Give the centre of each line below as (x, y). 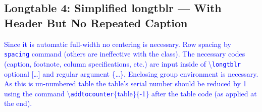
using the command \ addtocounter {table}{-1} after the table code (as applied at (130, 93)
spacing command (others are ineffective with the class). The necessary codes (125, 54)
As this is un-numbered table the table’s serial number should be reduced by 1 (125, 83)
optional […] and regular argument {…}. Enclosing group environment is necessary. (131, 73)
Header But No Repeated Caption (96, 22)
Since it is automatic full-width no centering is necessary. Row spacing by (118, 44)
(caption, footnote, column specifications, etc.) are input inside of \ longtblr (123, 63)
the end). (18, 103)
